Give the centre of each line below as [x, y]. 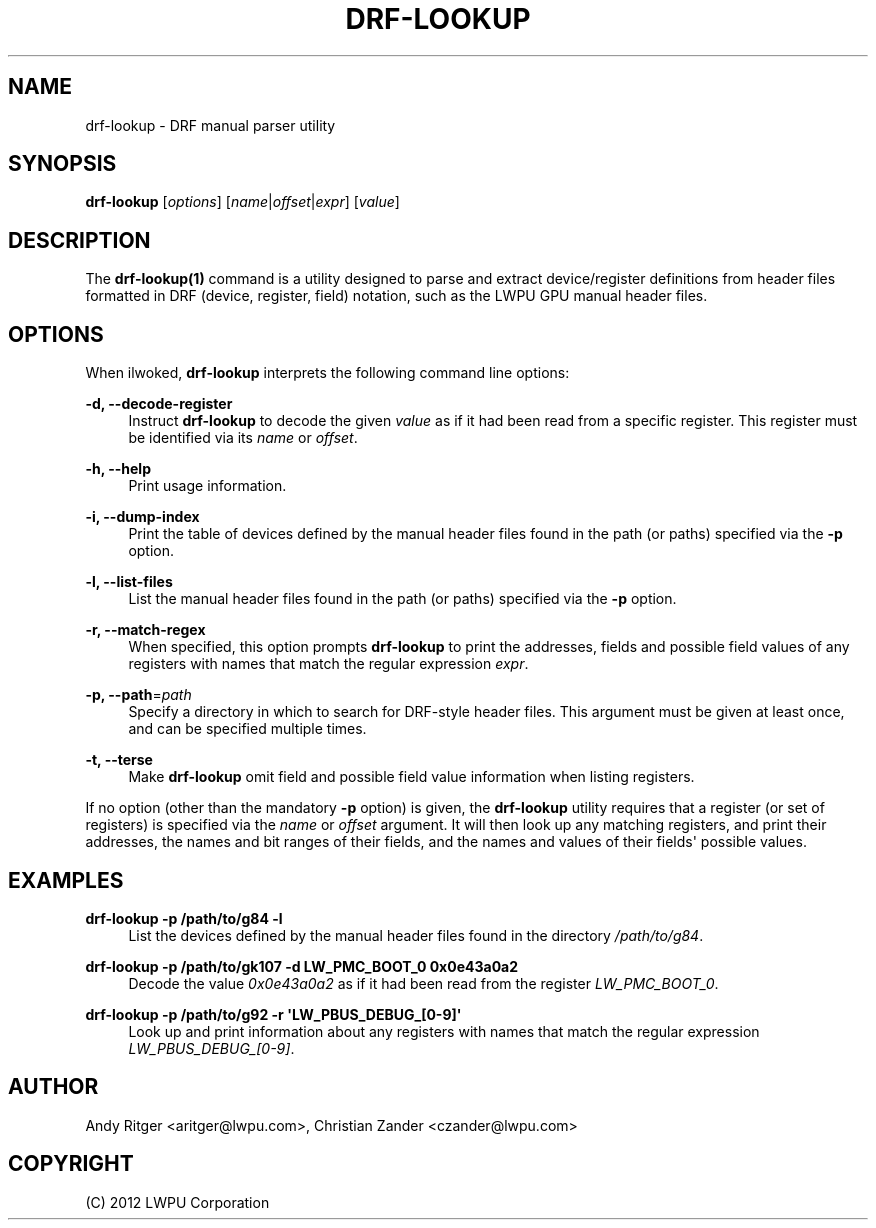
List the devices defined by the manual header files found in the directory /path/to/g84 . [416, 935]
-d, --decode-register [159, 404]
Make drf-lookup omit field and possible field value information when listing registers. [411, 777]
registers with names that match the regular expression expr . [328, 664]
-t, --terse [119, 760]
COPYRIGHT [71, 1164]
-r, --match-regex [145, 630]
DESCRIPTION [79, 240]
